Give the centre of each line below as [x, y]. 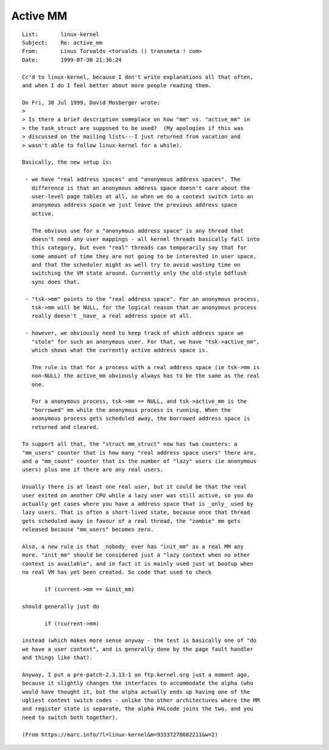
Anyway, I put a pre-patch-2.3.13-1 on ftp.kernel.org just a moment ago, [136, 675]
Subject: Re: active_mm [62, 42]
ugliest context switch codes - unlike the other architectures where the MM [141, 701]
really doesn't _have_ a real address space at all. [112, 316]
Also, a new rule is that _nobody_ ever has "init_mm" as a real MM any [133, 546]
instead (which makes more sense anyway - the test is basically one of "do [140, 640]
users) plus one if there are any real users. [93, 470]
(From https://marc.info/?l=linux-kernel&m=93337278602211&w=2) [120, 734]
